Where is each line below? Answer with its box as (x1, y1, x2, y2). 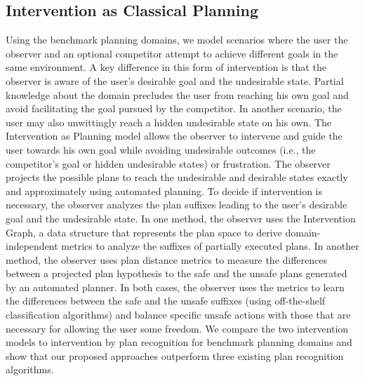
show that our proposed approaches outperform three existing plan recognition (6, 348, 344, 363)
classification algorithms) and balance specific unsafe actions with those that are (6, 307, 351, 322)
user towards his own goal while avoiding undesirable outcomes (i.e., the (6, 142, 316, 156)
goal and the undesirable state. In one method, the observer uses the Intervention (6, 210, 356, 225)
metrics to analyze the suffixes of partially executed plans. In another (61, 239, 359, 253)
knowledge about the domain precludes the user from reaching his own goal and (6, 87, 349, 102)
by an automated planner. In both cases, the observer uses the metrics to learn (6, 279, 345, 294)
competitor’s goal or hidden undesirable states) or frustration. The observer (6, 156, 331, 171)
